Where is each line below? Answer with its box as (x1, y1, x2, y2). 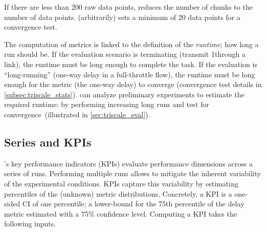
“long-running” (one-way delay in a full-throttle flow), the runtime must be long (4, 69, 255, 79)
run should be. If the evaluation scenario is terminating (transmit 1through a (4, 49, 246, 59)
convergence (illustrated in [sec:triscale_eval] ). (4, 109, 150, 119)
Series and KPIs (4, 134, 92, 150)
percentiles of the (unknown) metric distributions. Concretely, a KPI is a (4, 188, 232, 199)
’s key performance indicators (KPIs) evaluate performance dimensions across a (4, 158, 253, 168)
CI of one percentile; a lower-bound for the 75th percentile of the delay (22, 198, 245, 209)
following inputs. (4, 218, 56, 229)
